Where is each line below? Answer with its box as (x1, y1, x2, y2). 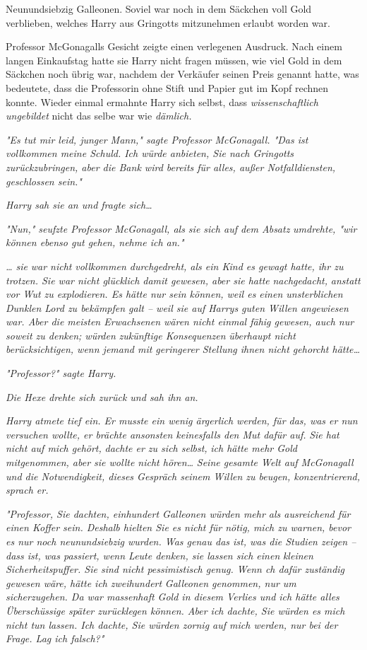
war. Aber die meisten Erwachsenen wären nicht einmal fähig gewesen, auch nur (6, 314, 354, 329)
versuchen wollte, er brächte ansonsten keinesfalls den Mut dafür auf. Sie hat (6, 426, 339, 441)
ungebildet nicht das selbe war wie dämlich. (6, 108, 192, 123)
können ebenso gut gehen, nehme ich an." (6, 235, 184, 250)
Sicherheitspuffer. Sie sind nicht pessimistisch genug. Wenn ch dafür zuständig (6, 562, 345, 576)
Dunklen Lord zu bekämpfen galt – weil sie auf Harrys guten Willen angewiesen (6, 300, 349, 315)
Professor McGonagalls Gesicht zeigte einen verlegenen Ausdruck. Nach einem (6, 39, 342, 54)
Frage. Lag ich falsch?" (6, 631, 104, 646)
